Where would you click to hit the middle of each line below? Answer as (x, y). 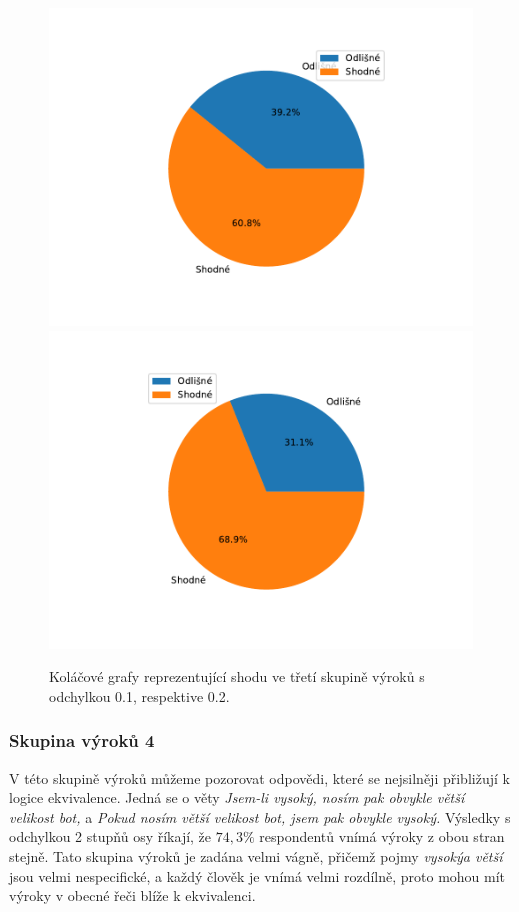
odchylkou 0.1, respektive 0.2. (139, 695)
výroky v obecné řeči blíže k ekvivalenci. (132, 895)
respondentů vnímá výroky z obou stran (382, 836)
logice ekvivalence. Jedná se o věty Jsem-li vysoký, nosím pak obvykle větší (237, 797)
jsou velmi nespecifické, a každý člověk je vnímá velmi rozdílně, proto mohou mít (257, 875)
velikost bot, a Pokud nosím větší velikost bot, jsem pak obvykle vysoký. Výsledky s (260, 816)
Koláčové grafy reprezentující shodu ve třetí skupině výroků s (237, 676)
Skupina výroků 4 (82, 740)
